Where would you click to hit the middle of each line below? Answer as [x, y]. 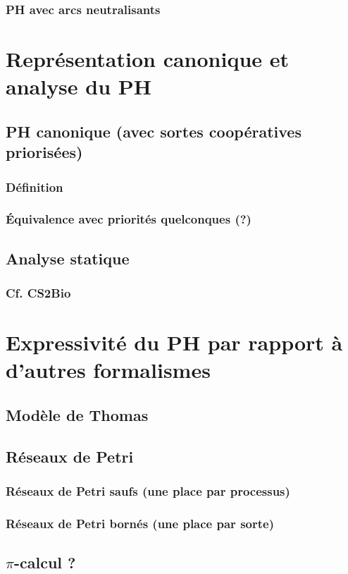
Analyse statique [68, 258]
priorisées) [44, 152]
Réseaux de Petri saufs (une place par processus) [148, 490]
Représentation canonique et [148, 59]
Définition [35, 187]
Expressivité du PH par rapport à [174, 342]
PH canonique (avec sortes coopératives [154, 131]
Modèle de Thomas [77, 414]
